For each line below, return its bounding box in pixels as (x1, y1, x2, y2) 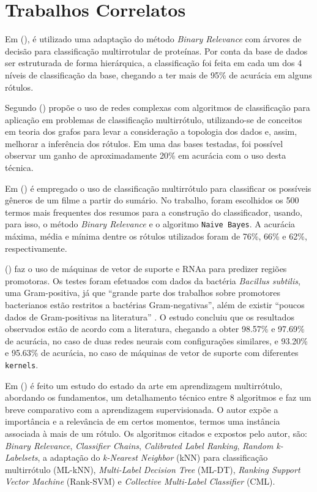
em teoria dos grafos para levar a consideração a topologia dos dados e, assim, (5, 125, 297, 138)
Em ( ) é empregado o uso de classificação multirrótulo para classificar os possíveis (5, 181, 311, 194)
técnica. (5, 161, 34, 174)
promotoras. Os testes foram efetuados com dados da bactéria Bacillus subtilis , (5, 274, 300, 287)
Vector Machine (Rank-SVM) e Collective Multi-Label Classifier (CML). (5, 475, 275, 488)
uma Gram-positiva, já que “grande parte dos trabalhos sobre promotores (5, 286, 280, 299)
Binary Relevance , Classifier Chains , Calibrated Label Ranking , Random (5, 439, 274, 452)
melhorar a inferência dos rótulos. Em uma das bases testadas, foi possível (5, 137, 283, 149)
